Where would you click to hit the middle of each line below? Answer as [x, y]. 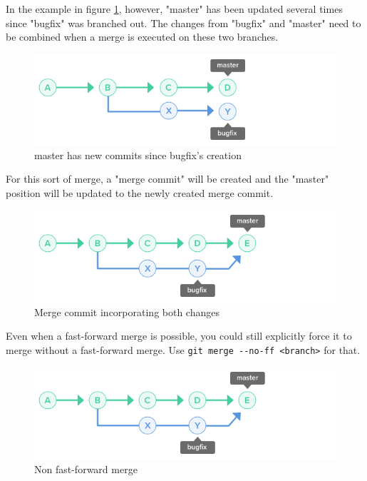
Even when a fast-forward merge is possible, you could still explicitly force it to [179, 336]
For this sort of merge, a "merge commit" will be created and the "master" [167, 179]
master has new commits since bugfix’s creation [138, 155]
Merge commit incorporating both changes [127, 312]
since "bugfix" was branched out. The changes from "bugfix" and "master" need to [183, 22]
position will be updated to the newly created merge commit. [140, 192]
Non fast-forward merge [86, 469]
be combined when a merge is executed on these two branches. [142, 37]
